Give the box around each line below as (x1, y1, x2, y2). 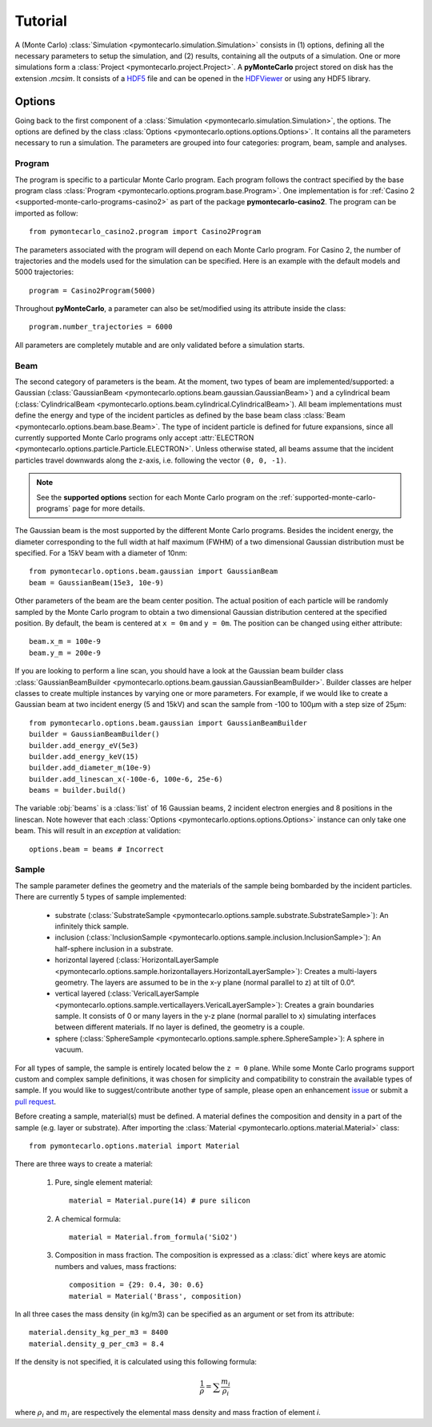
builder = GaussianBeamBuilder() (29, 730, 160, 739)
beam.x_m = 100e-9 (29, 637, 102, 646)
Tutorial (14, 12, 68, 30)
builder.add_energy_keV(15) (29, 752, 139, 761)
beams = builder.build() (29, 786, 126, 795)
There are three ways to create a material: (14, 1159, 154, 1169)
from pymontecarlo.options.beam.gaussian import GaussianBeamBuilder (29, 718, 308, 727)
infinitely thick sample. (54, 921, 130, 931)
